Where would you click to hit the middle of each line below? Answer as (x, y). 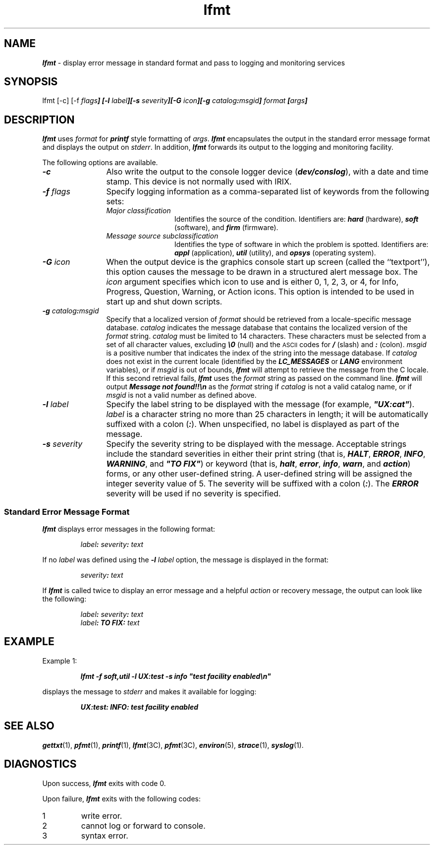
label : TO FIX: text (110, 623)
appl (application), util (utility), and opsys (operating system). (275, 253)
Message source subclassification (162, 236)
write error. (102, 816)
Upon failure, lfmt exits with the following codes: (121, 798)
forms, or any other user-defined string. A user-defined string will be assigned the (259, 474)
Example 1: (60, 661)
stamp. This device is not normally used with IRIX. (199, 182)
